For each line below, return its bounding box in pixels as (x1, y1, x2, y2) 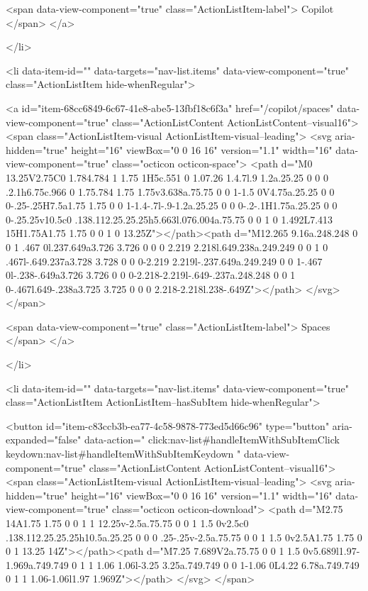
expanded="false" (6, 432, 82, 447)
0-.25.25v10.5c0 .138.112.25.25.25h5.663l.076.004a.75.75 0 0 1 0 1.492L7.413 (6, 211, 333, 226)
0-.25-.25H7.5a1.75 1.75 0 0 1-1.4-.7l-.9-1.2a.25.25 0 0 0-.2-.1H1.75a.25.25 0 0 (6, 198, 338, 213)
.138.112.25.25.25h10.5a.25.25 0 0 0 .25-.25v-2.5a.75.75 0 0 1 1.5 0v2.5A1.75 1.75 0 (6, 529, 362, 544)
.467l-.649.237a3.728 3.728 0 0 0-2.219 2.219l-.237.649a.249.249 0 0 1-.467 (6, 253, 323, 268)
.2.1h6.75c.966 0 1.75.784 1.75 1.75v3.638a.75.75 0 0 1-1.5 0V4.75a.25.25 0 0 (6, 184, 335, 199)
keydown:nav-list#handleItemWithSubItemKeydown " (6, 446, 241, 461)
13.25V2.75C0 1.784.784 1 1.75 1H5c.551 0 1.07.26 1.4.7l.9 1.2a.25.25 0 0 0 (6, 170, 328, 184)
